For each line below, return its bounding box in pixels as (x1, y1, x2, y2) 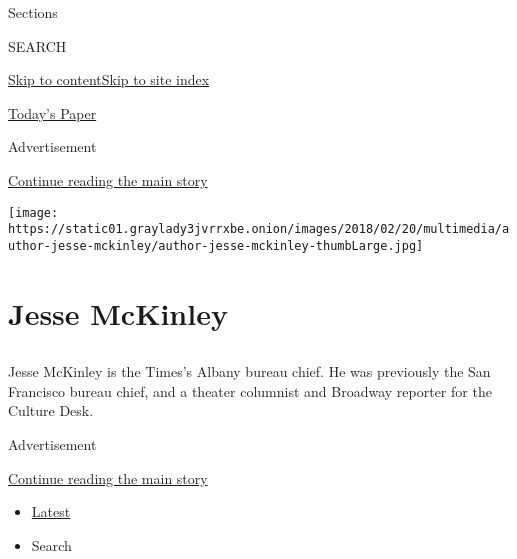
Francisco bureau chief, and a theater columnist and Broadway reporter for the (8, 380, 492, 401)
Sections (8, 2, 58, 22)
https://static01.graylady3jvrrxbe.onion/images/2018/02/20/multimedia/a (8, 222, 510, 237)
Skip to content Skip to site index (8, 69, 210, 90)
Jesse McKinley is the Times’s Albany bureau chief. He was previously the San (8, 361, 491, 382)
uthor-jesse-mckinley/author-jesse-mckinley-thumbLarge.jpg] (8, 238, 424, 253)
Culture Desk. (8, 400, 94, 421)
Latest (31, 501, 71, 522)
